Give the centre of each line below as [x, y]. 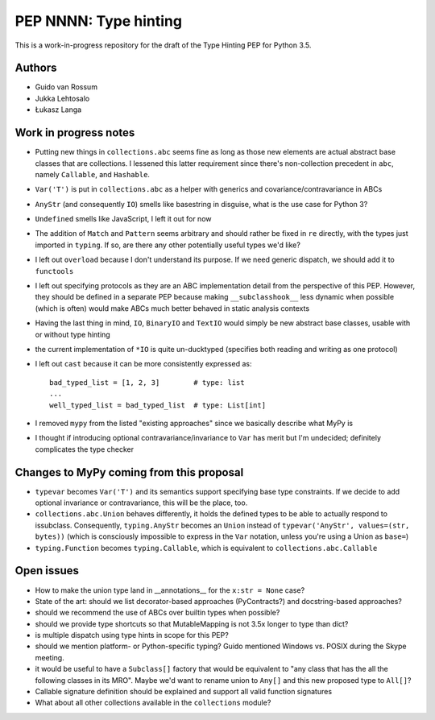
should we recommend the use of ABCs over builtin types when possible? [157, 613]
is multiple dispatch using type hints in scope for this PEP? [132, 635]
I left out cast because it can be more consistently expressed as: [143, 364]
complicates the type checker [85, 449]
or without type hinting [72, 334]
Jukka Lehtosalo [62, 98]
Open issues [47, 571]
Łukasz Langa [58, 110]
